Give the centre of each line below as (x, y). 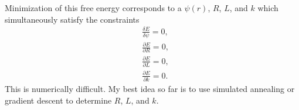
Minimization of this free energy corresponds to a (93, 8)
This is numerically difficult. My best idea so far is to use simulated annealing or (150, 89)
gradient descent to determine (58, 100)
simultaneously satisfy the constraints (72, 19)
